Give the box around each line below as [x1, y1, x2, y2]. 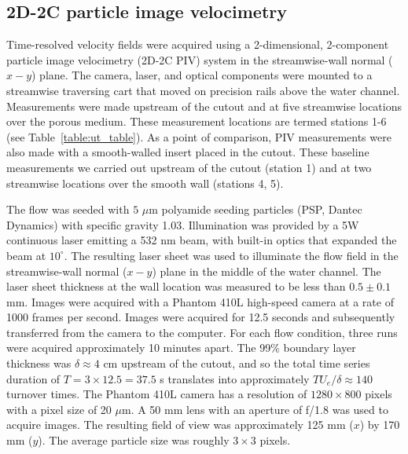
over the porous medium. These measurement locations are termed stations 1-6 [6, 113, 387, 130]
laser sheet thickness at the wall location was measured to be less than [6, 278, 346, 295]
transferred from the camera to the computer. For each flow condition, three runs [6, 324, 398, 340]
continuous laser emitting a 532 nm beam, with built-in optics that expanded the [6, 232, 397, 248]
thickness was [6, 355, 72, 372]
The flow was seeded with [6, 201, 130, 218]
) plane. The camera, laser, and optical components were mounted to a [31, 67, 373, 83]
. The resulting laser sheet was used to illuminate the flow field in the [64, 247, 399, 263]
